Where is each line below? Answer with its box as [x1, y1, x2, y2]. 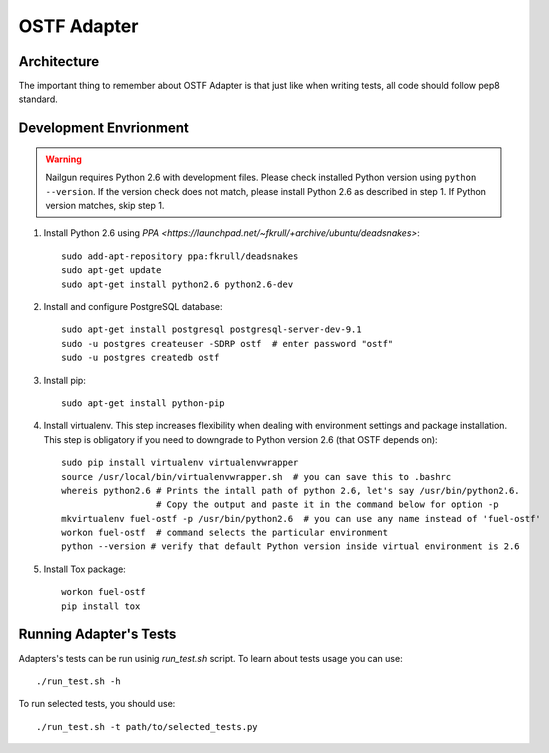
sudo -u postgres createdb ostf [61, 352, 220, 364]
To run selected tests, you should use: [18, 698, 176, 710]
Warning [45, 153, 82, 165]
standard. [18, 93, 59, 105]
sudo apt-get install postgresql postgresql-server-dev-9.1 [61, 324, 362, 335]
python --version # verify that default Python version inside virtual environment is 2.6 [61, 541, 520, 552]
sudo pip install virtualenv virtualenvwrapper [61, 457, 299, 469]
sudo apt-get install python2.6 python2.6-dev [61, 278, 294, 290]
